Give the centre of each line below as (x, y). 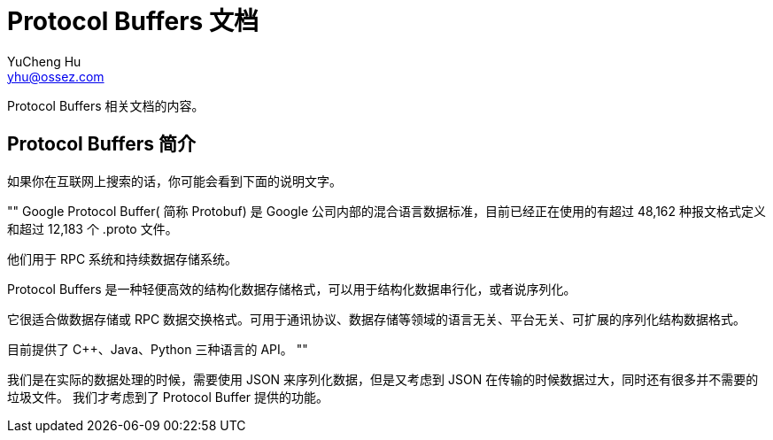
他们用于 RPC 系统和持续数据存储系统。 (123, 259)
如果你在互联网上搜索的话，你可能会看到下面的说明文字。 (174, 181)
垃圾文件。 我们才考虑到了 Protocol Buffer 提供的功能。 (168, 397)
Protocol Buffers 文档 (133, 21)
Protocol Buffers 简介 (101, 144)
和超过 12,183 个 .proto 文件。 (93, 228)
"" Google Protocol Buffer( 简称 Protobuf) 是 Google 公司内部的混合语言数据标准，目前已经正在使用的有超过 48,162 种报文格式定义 (387, 211)
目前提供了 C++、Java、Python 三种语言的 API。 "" (158, 349)
